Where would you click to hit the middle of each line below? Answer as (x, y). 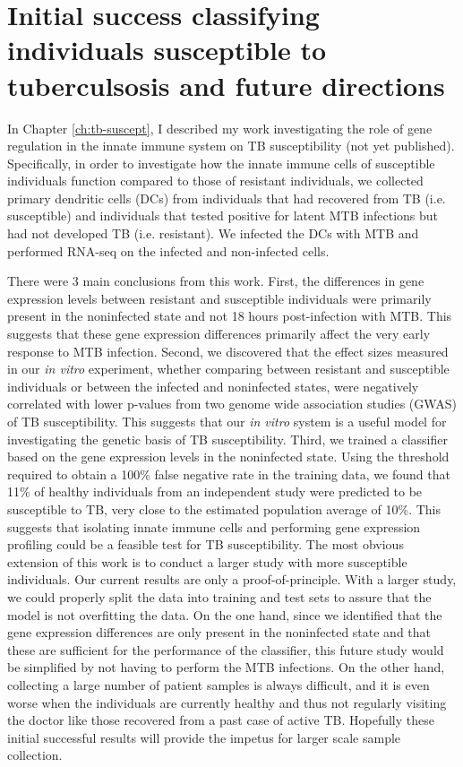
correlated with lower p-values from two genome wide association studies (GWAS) (232, 404)
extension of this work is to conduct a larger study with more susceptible (207, 561)
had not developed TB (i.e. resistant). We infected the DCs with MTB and (213, 233)
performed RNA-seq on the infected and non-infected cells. (168, 250)
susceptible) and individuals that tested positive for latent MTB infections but (223, 215)
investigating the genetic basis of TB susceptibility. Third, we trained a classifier (227, 439)
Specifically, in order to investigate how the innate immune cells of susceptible (221, 163)
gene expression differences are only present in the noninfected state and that (219, 632)
